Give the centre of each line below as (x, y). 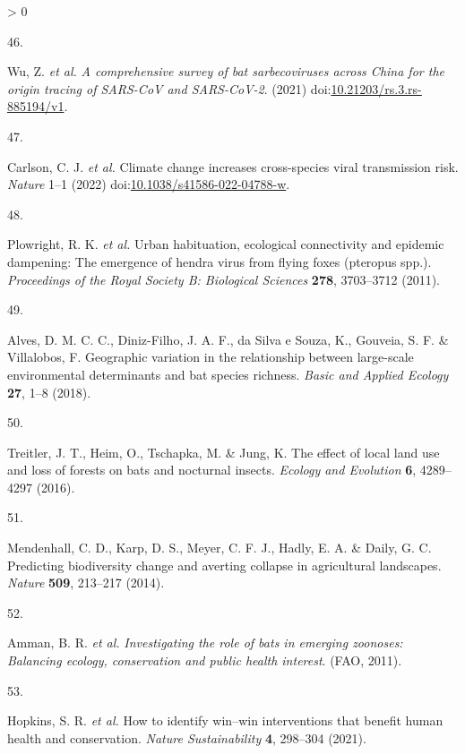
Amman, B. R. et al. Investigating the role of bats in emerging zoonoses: (205, 643)
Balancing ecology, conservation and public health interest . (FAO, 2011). (205, 660)
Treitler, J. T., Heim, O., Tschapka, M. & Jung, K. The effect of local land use (224, 452)
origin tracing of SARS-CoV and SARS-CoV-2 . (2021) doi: (169, 88)
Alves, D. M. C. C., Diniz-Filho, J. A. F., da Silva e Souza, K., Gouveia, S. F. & (228, 339)
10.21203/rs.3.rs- (376, 88)
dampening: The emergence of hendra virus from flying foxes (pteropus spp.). (220, 261)
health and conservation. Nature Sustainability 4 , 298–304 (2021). (187, 737)
